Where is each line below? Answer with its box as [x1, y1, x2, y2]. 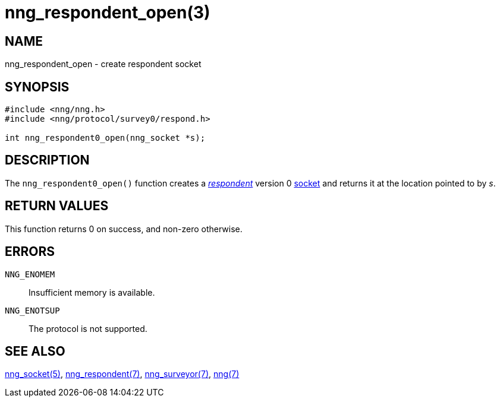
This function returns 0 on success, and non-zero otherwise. [5, 223, 243, 234]
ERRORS [5, 244, 55, 259]
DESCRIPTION [5, 153, 90, 168]
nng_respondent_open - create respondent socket [5, 59, 202, 69]
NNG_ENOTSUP [5, 305, 60, 315]
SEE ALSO [5, 343, 65, 359]
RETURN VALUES [5, 198, 109, 214]
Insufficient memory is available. [29, 287, 155, 297]
